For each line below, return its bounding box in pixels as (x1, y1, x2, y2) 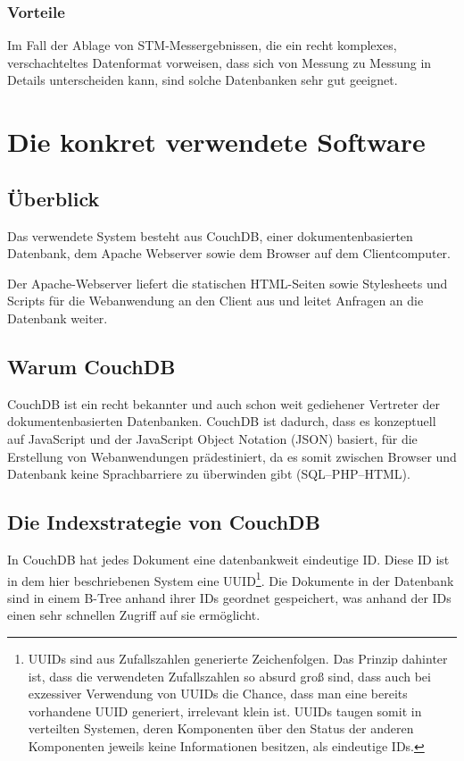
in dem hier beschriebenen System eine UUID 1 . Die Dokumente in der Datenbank (7, 568, 454, 590)
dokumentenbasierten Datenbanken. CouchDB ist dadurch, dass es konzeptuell (7, 412, 436, 431)
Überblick (7, 184, 100, 212)
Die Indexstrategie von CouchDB (7, 508, 320, 536)
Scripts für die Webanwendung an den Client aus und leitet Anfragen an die (7, 291, 424, 310)
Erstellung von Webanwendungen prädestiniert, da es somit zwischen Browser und (7, 447, 457, 465)
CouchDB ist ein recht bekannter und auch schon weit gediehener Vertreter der (7, 394, 440, 413)
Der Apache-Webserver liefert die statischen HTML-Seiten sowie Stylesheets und (7, 273, 448, 292)
